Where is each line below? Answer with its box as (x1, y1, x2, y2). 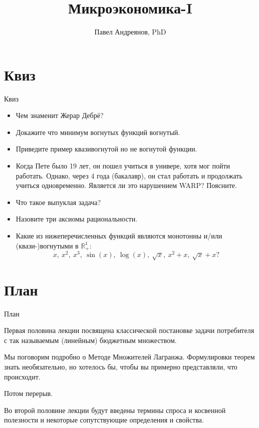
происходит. (4, 371, 41, 381)
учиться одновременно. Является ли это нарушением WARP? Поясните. (16, 180, 237, 190)
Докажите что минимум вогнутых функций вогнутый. (16, 126, 180, 137)
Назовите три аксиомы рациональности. (16, 213, 138, 224)
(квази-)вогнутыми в (16, 240, 79, 250)
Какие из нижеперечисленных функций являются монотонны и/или (16, 230, 222, 240)
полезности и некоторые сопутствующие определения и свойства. (4, 414, 204, 425)
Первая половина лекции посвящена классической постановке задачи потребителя (4, 325, 254, 335)
